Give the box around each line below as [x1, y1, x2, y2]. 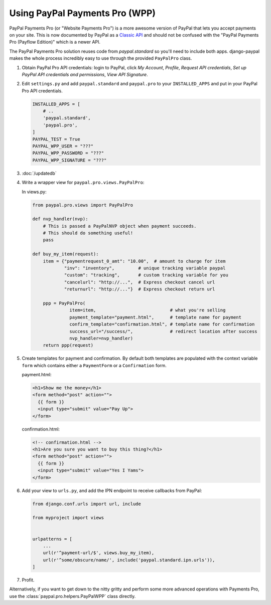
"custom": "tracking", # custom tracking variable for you [64, 272, 228, 278]
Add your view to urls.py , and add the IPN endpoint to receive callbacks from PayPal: [22, 487, 202, 494]
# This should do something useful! [43, 230, 133, 236]
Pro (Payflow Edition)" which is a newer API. [9, 39, 100, 45]
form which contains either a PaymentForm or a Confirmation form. [22, 362, 167, 368]
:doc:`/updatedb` [22, 170, 57, 176]
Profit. [22, 577, 35, 583]
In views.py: [22, 189, 47, 195]
